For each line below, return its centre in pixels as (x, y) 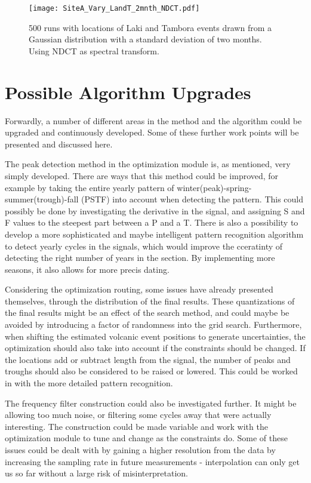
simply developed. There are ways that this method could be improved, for (142, 175)
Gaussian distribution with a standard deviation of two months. (145, 39)
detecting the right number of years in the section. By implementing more (140, 258)
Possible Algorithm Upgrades (128, 92)
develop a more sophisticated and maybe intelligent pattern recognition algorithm (154, 234)
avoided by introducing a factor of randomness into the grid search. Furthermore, (153, 324)
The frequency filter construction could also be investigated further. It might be (151, 403)
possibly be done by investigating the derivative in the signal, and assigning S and (155, 210)
